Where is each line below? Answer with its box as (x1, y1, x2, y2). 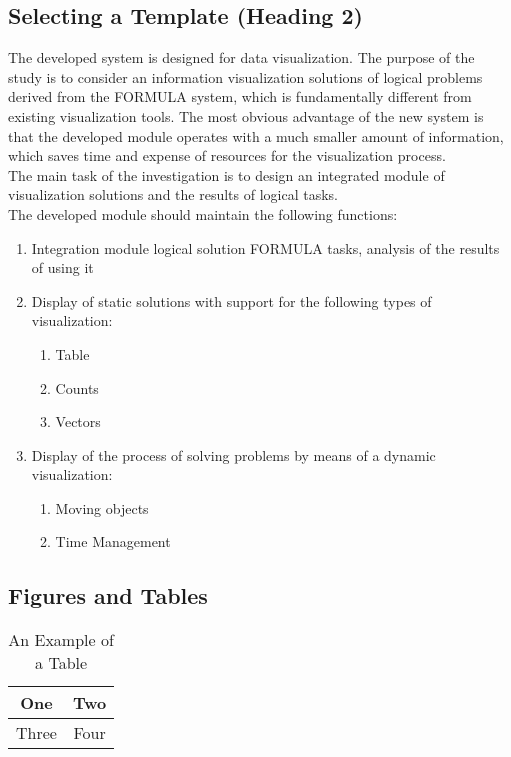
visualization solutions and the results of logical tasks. (8, 184, 338, 205)
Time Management (55, 531, 171, 552)
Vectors (55, 411, 101, 432)
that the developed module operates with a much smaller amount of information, (8, 125, 504, 146)
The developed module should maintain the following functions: (8, 203, 398, 224)
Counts (55, 377, 99, 398)
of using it (31, 257, 94, 278)
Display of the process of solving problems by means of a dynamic (31, 444, 436, 465)
